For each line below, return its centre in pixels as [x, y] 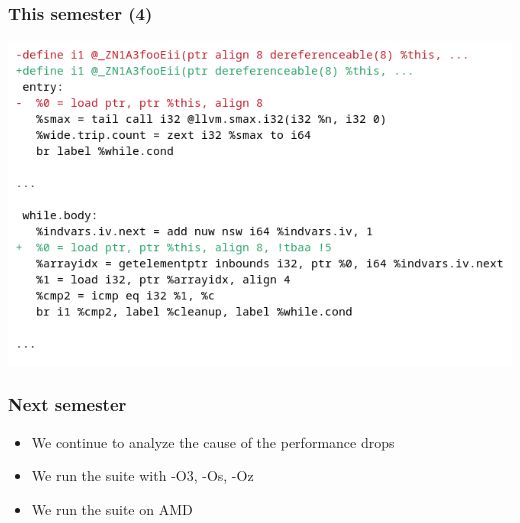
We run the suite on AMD [112, 508]
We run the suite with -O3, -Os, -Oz [142, 475]
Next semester [67, 404]
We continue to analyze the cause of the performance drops [213, 441]
